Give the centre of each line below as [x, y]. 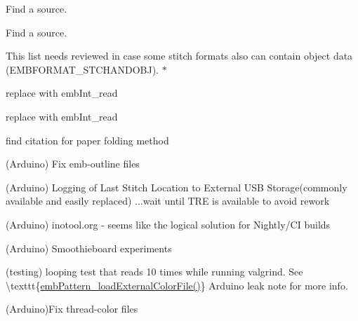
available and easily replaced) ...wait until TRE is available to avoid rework [168, 201]
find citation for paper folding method [87, 140]
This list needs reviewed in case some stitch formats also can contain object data [179, 56]
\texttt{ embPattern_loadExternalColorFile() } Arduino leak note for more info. [177, 285]
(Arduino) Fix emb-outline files [73, 164]
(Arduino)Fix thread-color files [72, 309]
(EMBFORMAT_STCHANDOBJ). [82, 69]
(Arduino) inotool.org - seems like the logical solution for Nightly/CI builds [168, 224]
